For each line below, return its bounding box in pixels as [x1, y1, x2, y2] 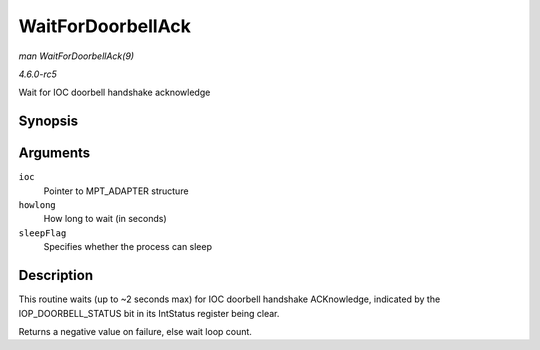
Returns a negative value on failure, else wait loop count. [18, 325, 252, 337]
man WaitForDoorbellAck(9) [18, 50, 135, 62]
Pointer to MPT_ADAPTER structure [43, 185, 189, 197]
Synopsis [18, 113, 79, 130]
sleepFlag [18, 227, 67, 239]
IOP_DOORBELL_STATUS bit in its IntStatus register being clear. [18, 307, 280, 319]
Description [18, 267, 94, 284]
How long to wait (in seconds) [43, 213, 167, 225]
